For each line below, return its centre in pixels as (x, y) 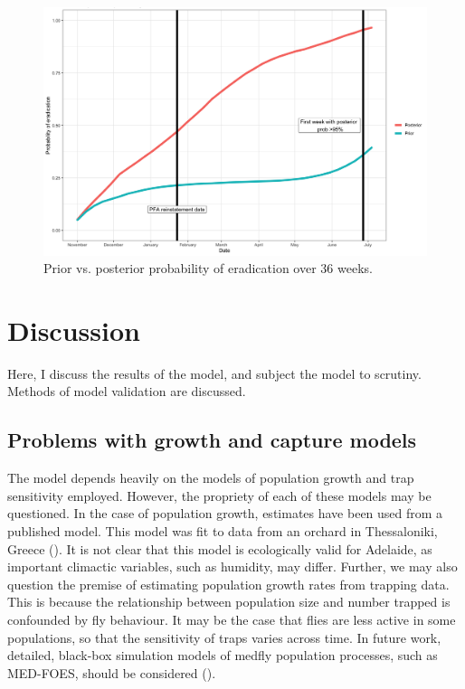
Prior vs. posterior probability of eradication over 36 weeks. (208, 268)
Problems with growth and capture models (212, 440)
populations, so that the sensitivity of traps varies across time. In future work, (224, 637)
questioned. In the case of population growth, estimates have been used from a (225, 513)
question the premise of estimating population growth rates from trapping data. (228, 584)
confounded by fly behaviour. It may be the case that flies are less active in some (232, 619)
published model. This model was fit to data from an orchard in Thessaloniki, (223, 531)
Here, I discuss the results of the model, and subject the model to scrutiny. (214, 373)
